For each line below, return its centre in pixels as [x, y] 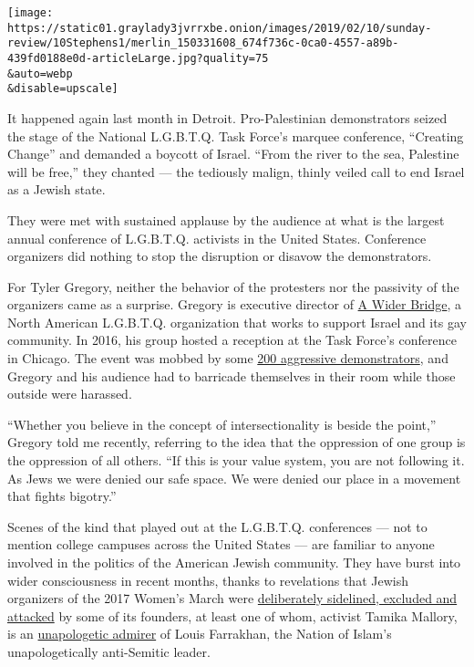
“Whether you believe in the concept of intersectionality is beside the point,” [222, 424]
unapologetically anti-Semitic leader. [109, 651]
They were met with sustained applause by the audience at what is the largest [226, 219]
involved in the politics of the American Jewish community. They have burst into [234, 562]
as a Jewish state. [57, 189]
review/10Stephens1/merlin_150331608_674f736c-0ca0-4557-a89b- [203, 43]
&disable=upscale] [63, 89]
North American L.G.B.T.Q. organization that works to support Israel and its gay [237, 322]
